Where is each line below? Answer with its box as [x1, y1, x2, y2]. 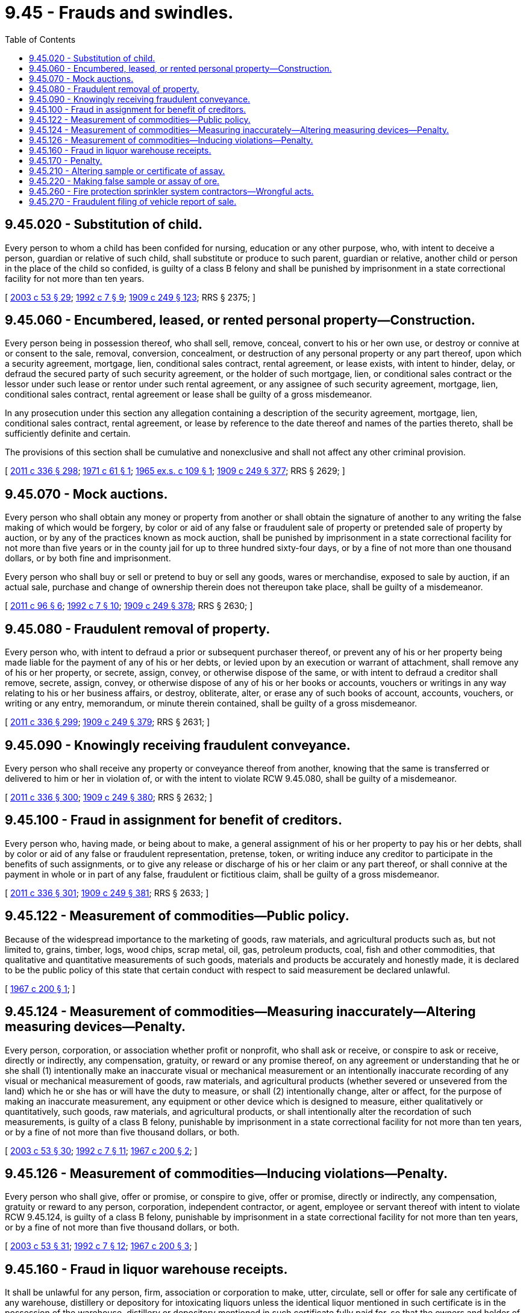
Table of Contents [5, 34, 76, 45]
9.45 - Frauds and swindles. [5, 2, 234, 23]
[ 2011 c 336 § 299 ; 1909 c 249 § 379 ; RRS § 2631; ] [5, 717, 210, 728]
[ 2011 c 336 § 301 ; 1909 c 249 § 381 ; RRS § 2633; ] [5, 887, 209, 898]
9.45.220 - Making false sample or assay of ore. [29, 175, 220, 186]
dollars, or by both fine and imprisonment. [5, 553, 171, 564]
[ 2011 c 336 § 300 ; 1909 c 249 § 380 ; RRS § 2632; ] [5, 791, 213, 802]
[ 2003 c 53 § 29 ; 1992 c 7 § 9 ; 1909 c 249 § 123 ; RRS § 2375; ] [5, 292, 256, 302]
